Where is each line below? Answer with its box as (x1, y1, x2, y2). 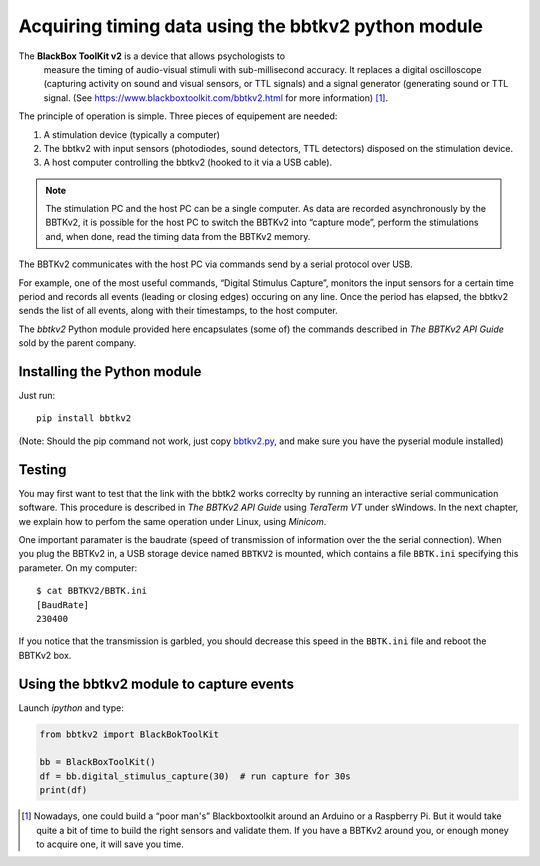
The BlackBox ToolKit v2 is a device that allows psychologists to (18, 50, 285, 62)
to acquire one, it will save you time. (36, 838, 184, 850)
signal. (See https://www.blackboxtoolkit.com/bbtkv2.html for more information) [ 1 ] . (43, 91, 389, 104)
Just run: (18, 390, 56, 402)
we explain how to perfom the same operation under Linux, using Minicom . (18, 515, 327, 527)
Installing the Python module (18, 363, 202, 380)
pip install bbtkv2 (36, 413, 132, 424)
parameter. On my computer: (18, 561, 138, 574)
